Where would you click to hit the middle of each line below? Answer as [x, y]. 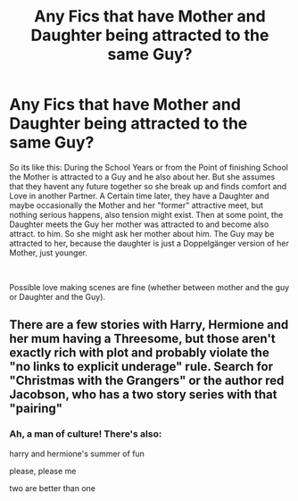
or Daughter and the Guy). [57, 296]
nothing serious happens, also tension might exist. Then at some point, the [146, 214]
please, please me [43, 471]
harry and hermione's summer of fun [77, 454]
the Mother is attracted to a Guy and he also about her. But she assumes [142, 177]
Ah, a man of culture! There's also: [86, 434]
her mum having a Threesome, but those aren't [143, 339]
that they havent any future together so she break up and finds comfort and [148, 186]
